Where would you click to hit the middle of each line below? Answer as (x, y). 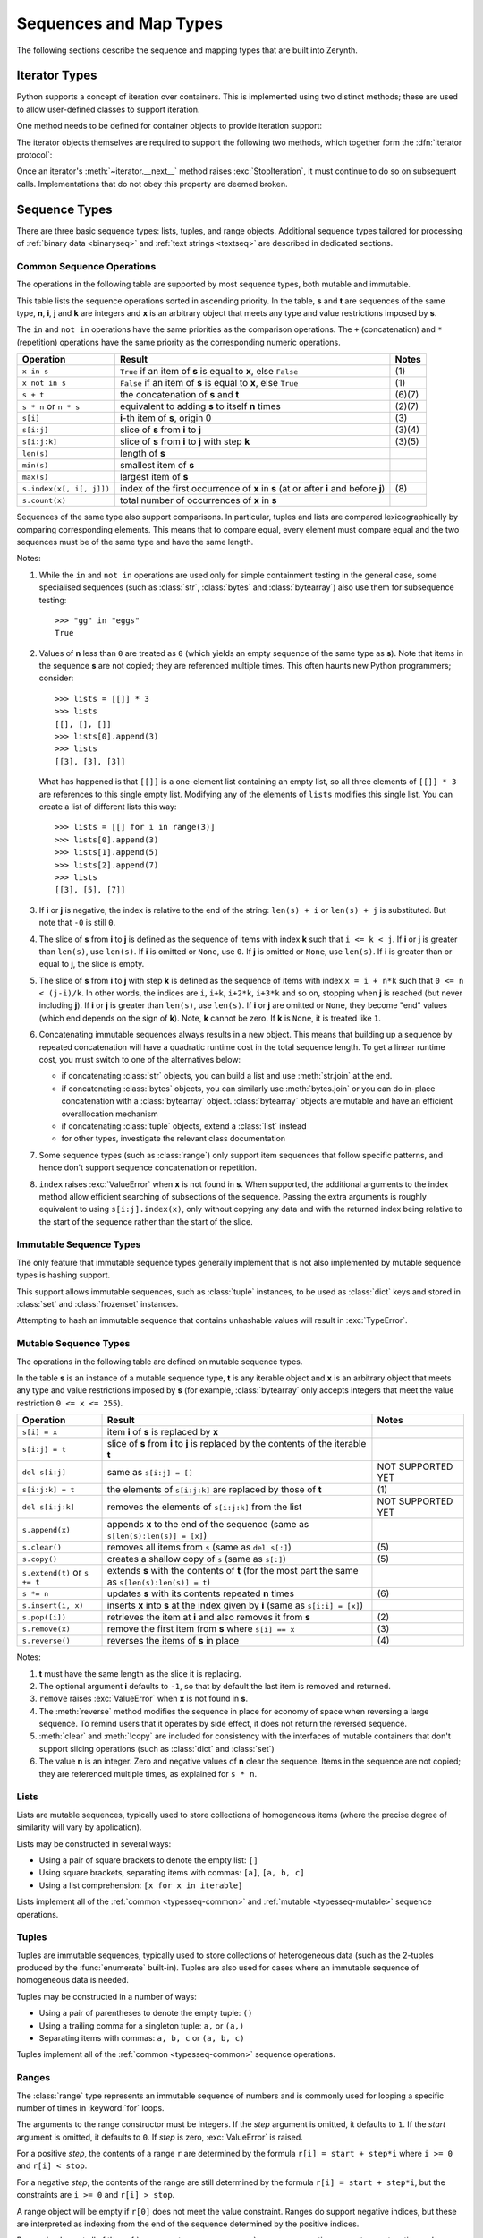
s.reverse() (46, 1640)
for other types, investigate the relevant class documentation (174, 1139)
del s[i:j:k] (48, 1507)
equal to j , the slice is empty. (92, 964)
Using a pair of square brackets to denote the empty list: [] (148, 1860)
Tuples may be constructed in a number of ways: (106, 1996)
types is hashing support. (64, 1275)
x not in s (44, 383)
